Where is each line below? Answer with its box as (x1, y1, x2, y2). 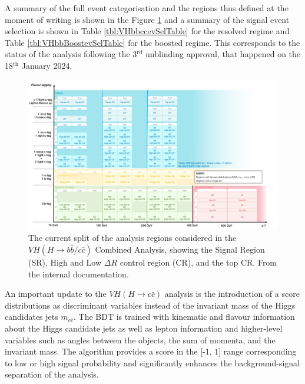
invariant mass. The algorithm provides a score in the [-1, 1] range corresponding (5, 345, 297, 357)
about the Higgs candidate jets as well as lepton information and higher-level (5, 322, 283, 334)
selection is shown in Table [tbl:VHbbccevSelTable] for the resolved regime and (5, 25, 290, 37)
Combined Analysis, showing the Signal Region (95, 243, 265, 255)
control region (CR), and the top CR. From (120, 256, 277, 268)
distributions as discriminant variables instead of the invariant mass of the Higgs (5, 299, 296, 311)
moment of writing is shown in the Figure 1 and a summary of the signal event (5, 13, 290, 25)
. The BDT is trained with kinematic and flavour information (74, 310, 295, 323)
